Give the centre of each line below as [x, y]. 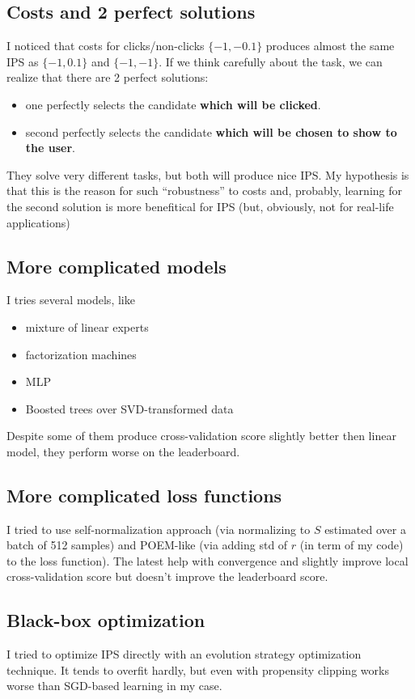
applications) [38, 222]
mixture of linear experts [87, 326]
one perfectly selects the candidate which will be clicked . [173, 104]
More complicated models [116, 266]
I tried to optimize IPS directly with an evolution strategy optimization [184, 654]
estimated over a [365, 529]
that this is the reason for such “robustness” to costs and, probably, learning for [205, 191]
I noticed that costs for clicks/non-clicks [106, 46]
